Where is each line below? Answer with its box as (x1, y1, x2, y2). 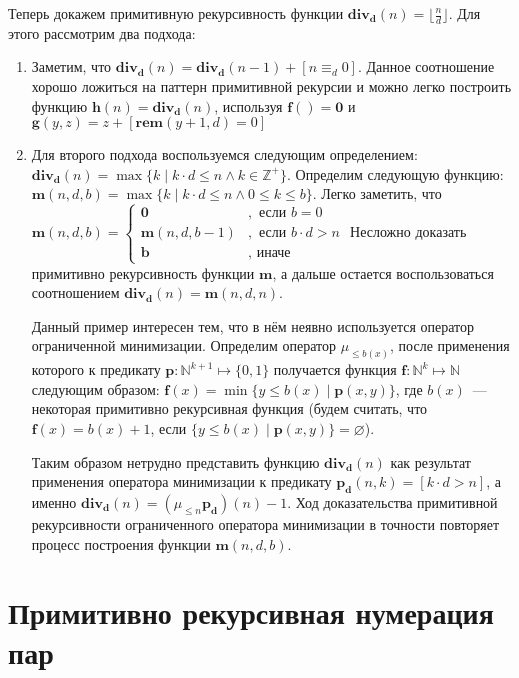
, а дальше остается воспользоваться (272, 262, 494, 283)
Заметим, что (31, 56, 112, 77)
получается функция (273, 359, 397, 380)
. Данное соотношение (357, 56, 495, 77)
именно (31, 491, 77, 512)
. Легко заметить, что (312, 183, 442, 204)
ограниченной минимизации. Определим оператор (31, 335, 337, 356)
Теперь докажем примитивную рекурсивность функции (8, 3, 344, 23)
